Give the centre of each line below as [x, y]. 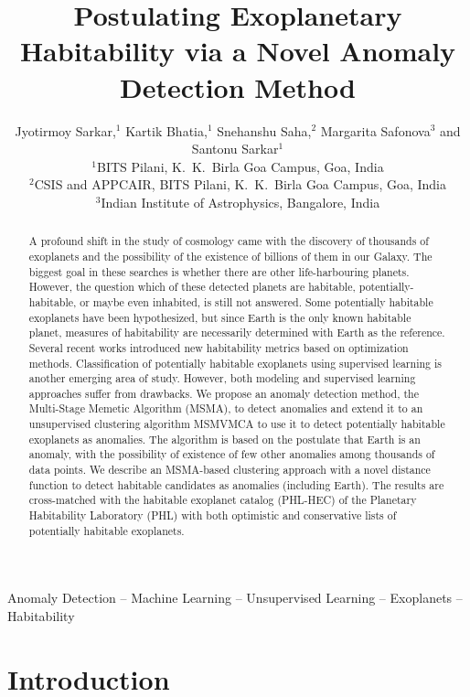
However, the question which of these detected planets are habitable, [192, 287]
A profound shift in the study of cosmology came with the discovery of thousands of [229, 241]
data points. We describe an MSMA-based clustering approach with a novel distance [230, 470]
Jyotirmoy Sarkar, [65, 130]
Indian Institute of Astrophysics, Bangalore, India [240, 202]
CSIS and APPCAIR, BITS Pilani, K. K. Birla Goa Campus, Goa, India [240, 184]
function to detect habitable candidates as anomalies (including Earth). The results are [236, 484]
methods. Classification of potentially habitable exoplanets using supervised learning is [235, 363]
